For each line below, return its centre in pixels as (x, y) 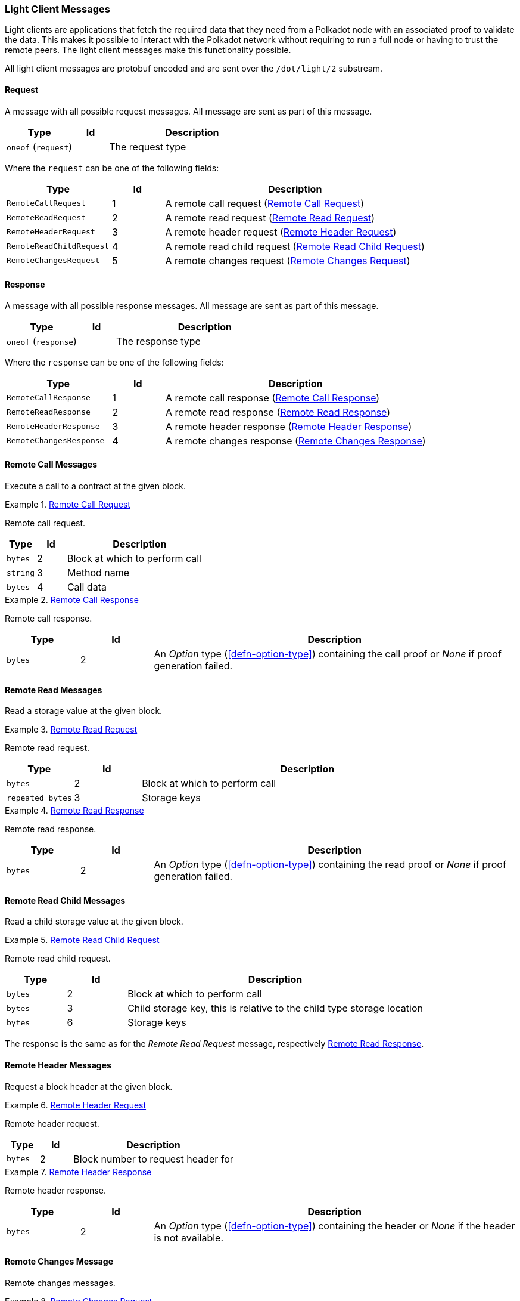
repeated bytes (39, 798)
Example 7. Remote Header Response (78, 1172)
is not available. (189, 1237)
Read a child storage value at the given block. (94, 922)
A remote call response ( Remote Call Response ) (273, 398)
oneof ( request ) (40, 146)
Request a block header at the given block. (89, 1086)
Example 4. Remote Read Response (74, 811)
